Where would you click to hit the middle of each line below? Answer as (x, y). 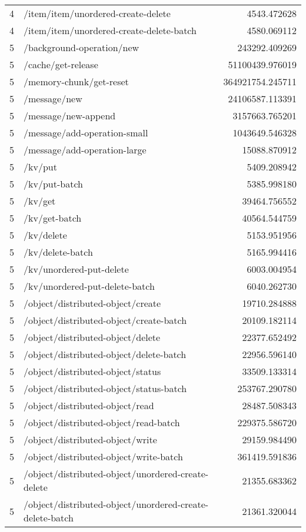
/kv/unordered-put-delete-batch (89, 286)
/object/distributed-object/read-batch (102, 422)
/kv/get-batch (53, 218)
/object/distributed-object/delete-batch (105, 354)
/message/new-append (70, 116)
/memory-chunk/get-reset (76, 81)
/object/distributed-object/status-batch (105, 388)
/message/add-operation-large (85, 150)
